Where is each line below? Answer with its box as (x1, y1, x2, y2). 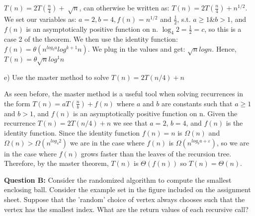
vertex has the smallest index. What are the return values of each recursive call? (4, 204, 249, 214)
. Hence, (212, 43, 237, 54)
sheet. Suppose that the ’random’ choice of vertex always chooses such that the (4, 194, 245, 204)
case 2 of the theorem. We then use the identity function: (4, 34, 178, 44)
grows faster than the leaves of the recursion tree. (81, 148, 232, 158)
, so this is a (204, 23, 242, 34)
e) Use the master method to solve (4, 72, 109, 82)
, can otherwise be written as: (79, 2, 170, 12)
